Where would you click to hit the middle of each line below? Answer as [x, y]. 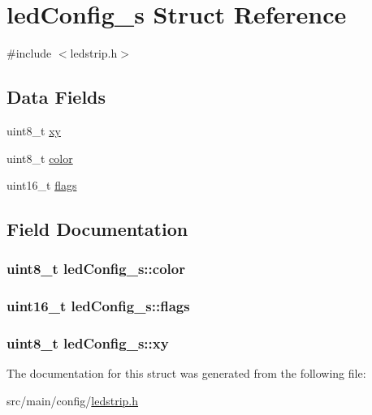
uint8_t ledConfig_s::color [96, 269]
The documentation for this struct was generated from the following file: [186, 373]
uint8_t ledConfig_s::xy [88, 343]
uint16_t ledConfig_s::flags [98, 306]
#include [29, 53]
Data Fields [56, 97]
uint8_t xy [34, 130]
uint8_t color [40, 158]
